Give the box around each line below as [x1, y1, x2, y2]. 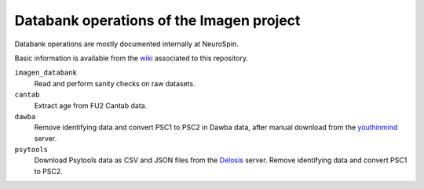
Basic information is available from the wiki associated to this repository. [14, 53, 249, 63]
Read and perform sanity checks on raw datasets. [34, 78, 196, 88]
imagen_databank [14, 68, 78, 78]
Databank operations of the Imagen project [14, 12, 301, 29]
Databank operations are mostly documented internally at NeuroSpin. [14, 39, 239, 49]
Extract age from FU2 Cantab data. [34, 100, 148, 110]
